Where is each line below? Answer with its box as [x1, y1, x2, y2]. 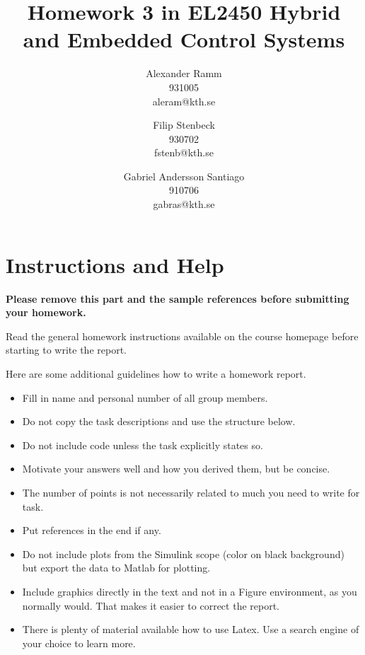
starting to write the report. [6, 342, 127, 357]
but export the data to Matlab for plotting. [22, 560, 211, 575]
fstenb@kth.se [154, 145, 214, 160]
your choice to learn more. [22, 635, 136, 650]
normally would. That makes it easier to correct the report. [22, 598, 279, 613]
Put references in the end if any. [22, 523, 161, 538]
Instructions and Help [6, 250, 224, 279]
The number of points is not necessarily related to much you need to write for [22, 485, 360, 499]
